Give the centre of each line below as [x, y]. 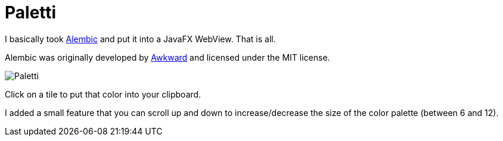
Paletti [31, 12]
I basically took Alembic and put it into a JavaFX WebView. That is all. [140, 39]
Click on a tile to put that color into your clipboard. [103, 94]
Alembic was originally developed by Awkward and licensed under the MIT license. [167, 57]
